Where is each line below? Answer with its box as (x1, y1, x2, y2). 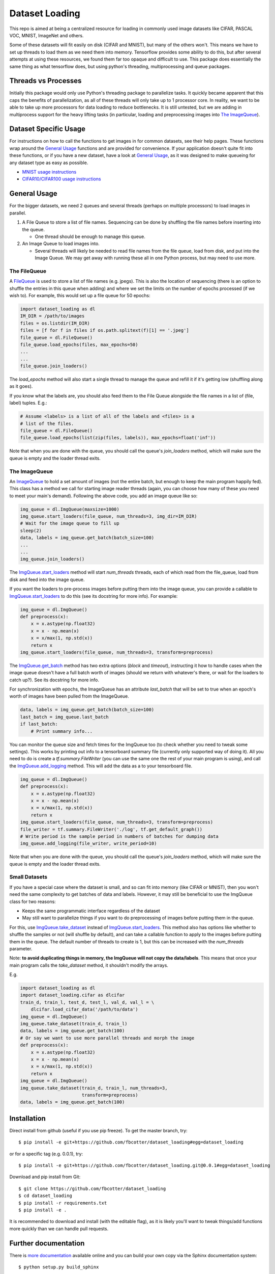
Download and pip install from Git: (9, 1174, 81, 1180)
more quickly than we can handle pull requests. (9, 1226, 109, 1232)
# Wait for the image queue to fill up (20, 520, 119, 526)
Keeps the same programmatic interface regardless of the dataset (22, 908, 160, 914)
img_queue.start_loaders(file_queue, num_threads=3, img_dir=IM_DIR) (20, 514, 197, 519)
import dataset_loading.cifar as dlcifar (20, 992, 125, 998)
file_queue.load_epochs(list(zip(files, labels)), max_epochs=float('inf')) (20, 435, 216, 441)
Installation (9, 1114, 46, 1123)
